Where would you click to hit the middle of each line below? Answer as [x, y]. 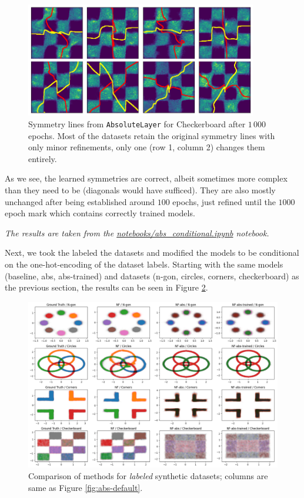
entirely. [43, 158]
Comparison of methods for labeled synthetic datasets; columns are [148, 475]
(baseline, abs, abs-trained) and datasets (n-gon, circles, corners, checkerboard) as [152, 276]
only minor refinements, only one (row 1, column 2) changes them [147, 147]
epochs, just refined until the [224, 201]
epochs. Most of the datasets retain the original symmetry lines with [152, 135]
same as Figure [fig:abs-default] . [86, 487]
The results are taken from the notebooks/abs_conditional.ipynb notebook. [137, 232]
